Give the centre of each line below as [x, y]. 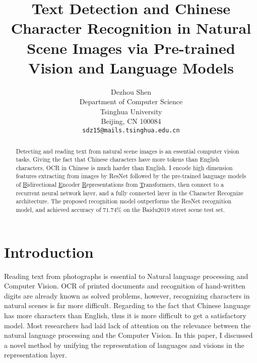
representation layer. [36, 355]
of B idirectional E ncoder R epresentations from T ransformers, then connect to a [120, 185]
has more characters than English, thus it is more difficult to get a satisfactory [125, 315]
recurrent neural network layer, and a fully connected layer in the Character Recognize [130, 193]
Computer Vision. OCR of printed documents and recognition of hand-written [125, 286]
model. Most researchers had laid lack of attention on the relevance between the [127, 325]
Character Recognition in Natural [131, 28]
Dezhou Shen [131, 91]
